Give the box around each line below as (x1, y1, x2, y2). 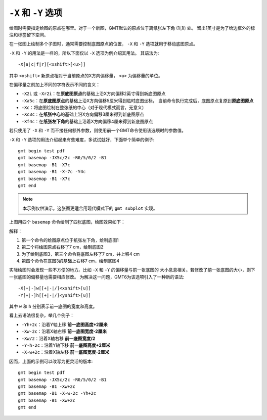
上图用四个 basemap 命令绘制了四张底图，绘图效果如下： (9, 219, 126, 225)
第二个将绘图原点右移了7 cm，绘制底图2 (21, 244, 104, 250)
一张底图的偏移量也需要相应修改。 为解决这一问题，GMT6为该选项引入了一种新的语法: (9, 274, 185, 280)
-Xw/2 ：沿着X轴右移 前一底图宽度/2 (21, 335, 95, 341)
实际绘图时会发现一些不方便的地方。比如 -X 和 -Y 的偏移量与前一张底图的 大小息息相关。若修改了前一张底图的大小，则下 (9, 267, 256, 273)
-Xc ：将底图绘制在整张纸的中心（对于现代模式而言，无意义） (21, 104, 147, 111)
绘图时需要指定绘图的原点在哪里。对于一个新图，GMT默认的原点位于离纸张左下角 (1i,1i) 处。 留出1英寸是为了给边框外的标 (9, 25, 255, 31)
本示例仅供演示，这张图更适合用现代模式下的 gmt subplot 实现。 (22, 205, 158, 211)
